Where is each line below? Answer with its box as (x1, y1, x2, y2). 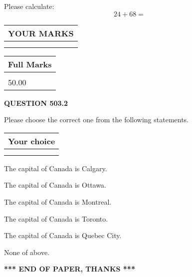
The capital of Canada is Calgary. (4, 163, 107, 173)
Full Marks (8, 58, 52, 70)
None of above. (4, 247, 49, 257)
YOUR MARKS (8, 27, 74, 39)
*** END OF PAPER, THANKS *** (4, 264, 135, 274)
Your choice (8, 135, 55, 147)
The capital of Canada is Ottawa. (4, 180, 107, 190)
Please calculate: (4, 1, 54, 11)
